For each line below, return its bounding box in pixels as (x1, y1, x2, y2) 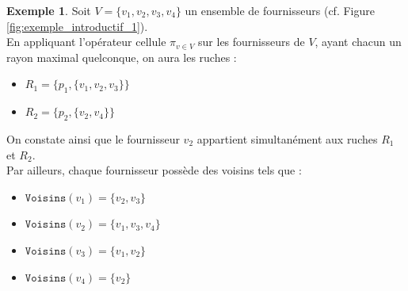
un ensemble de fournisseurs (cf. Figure (185, 2, 375, 18)
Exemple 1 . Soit (6, 2, 91, 18)
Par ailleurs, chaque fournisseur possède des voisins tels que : (6, 162, 302, 178)
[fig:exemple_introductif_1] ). (6, 17, 148, 34)
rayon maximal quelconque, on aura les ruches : (6, 48, 237, 65)
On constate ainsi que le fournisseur (6, 130, 180, 147)
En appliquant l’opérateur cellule (6, 33, 166, 50)
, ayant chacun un (315, 33, 402, 50)
